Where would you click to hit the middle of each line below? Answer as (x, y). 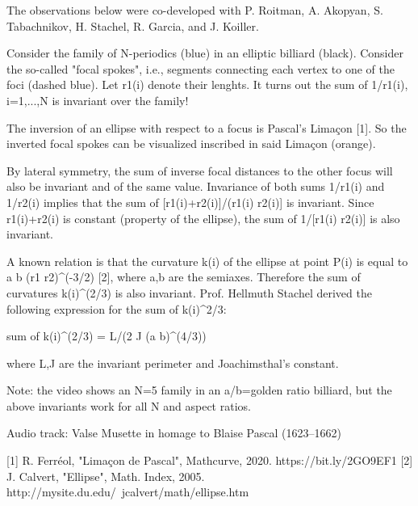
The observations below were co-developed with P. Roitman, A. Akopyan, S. (195, 10)
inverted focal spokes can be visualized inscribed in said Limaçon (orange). (191, 143)
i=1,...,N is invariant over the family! (98, 100)
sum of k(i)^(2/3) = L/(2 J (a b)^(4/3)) (107, 336)
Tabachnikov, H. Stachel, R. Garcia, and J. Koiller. (133, 25)
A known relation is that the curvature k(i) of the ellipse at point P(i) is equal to (207, 261)
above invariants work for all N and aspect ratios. (129, 405)
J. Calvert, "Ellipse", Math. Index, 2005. (106, 476)
